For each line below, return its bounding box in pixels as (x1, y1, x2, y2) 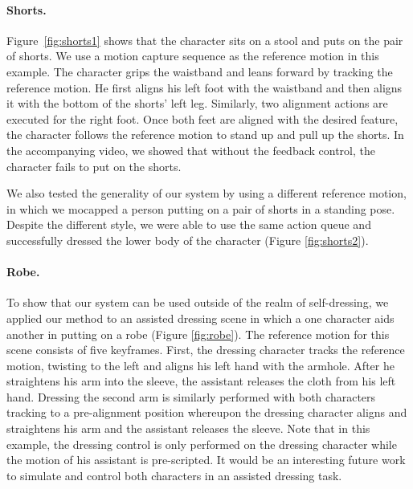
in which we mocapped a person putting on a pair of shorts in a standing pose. (6, 200, 395, 217)
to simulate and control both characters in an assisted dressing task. (6, 467, 342, 483)
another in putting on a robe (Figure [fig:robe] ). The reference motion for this (6, 325, 390, 342)
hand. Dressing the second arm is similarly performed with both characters (6, 388, 376, 405)
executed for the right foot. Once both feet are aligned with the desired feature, (6, 110, 399, 127)
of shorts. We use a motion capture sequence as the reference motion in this (6, 47, 379, 64)
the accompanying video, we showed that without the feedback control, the (6, 141, 375, 158)
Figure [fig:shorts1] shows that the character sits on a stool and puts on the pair (6, 31, 403, 48)
